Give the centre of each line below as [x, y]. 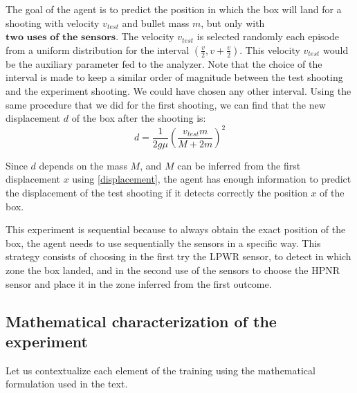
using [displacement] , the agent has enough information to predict [212, 179]
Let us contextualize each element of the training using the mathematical [161, 370]
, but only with [233, 22]
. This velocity [270, 49]
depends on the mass [83, 165]
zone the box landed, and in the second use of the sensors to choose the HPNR [173, 270]
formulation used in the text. [67, 384]
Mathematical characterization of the [141, 321]
